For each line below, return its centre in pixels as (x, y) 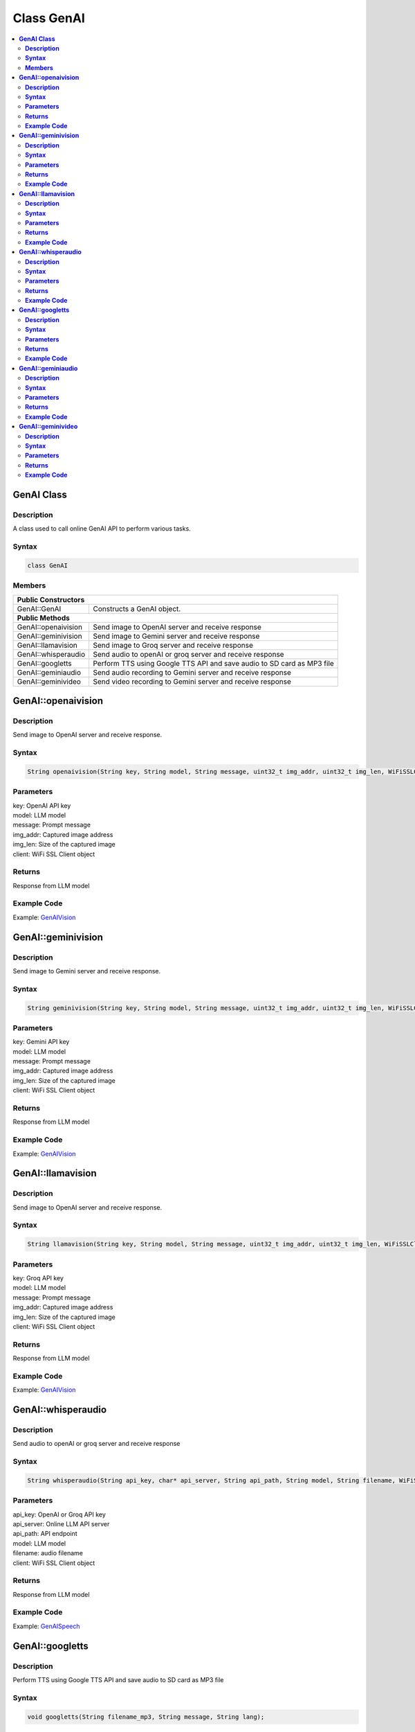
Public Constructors (51, 599)
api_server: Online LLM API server (61, 1524)
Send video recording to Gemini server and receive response (192, 681)
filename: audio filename (48, 1553)
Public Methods (44, 618)
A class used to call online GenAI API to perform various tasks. (102, 529)
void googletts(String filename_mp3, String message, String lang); (146, 1717)
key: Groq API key (38, 1278)
